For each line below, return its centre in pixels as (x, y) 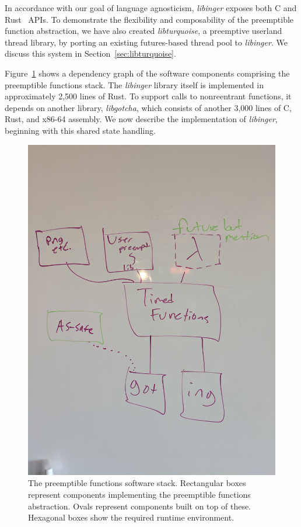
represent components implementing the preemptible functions (139, 495)
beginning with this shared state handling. (80, 130)
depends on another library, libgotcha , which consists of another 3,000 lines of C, (148, 107)
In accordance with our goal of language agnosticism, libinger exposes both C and (151, 8)
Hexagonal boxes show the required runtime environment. (131, 517)
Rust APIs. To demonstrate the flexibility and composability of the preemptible (149, 19)
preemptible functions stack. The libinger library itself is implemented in (134, 84)
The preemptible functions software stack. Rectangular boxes (137, 483)
